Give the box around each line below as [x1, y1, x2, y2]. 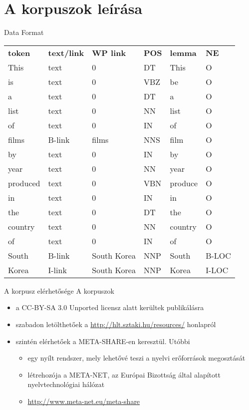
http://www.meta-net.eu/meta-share [27, 396, 140, 406]
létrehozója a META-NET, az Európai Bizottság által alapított [27, 369, 221, 380]
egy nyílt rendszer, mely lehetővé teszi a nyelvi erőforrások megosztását [27, 353, 246, 363]
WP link [92, 46, 126, 58]
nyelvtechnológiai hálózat [27, 379, 105, 390]
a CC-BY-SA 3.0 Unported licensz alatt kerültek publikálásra [15, 302, 204, 313]
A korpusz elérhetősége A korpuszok [4, 285, 114, 296]
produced [8, 177, 40, 189]
